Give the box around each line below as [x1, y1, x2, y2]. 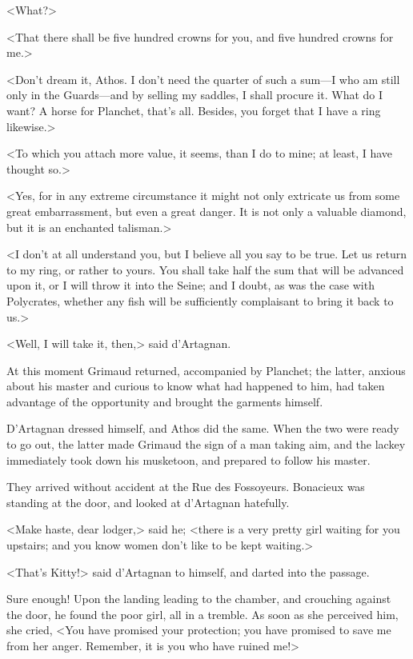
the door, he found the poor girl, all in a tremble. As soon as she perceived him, [6, 605, 399, 622]
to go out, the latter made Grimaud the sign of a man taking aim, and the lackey [6, 436, 406, 453]
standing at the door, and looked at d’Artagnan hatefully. [6, 493, 290, 510]
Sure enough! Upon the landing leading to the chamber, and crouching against [6, 590, 391, 607]
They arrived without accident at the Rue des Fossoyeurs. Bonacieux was [6, 478, 365, 495]
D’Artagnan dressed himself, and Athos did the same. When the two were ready [6, 420, 399, 437]
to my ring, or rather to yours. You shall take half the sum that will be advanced [6, 261, 404, 278]
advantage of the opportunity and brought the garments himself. [6, 393, 323, 409]
